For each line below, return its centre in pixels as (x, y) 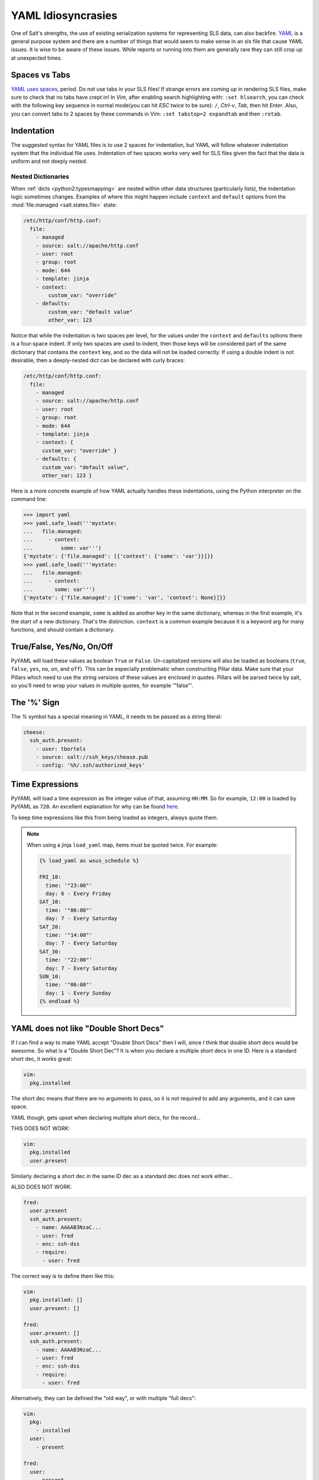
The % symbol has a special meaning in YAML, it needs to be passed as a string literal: (116, 716)
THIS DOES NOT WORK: (40, 1128)
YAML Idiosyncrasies (64, 15)
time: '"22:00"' (69, 960)
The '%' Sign (35, 702)
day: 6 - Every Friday (78, 894)
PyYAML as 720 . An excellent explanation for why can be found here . (95, 807)
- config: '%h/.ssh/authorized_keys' (90, 765)
